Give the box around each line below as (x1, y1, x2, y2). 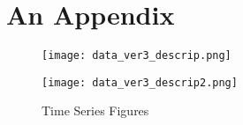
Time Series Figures (42, 101, 149, 120)
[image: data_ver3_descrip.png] (42, 49, 232, 62)
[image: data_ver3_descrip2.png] (42, 76, 238, 89)
